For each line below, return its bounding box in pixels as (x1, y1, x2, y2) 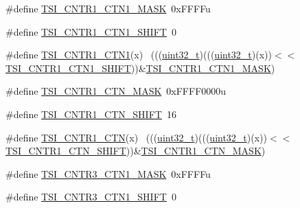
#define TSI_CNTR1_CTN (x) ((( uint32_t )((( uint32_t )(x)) (5, 130, 268, 144)
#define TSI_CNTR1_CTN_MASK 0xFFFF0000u (5, 84, 227, 98)
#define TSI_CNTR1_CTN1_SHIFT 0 (5, 24, 176, 38)
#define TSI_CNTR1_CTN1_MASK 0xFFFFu (5, 1, 211, 15)
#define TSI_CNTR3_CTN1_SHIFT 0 (5, 189, 176, 204)
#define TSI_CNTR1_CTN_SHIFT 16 (5, 106, 176, 121)
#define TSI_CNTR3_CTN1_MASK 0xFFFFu (5, 166, 211, 181)
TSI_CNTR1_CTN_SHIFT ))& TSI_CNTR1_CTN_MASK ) (5, 143, 266, 158)
